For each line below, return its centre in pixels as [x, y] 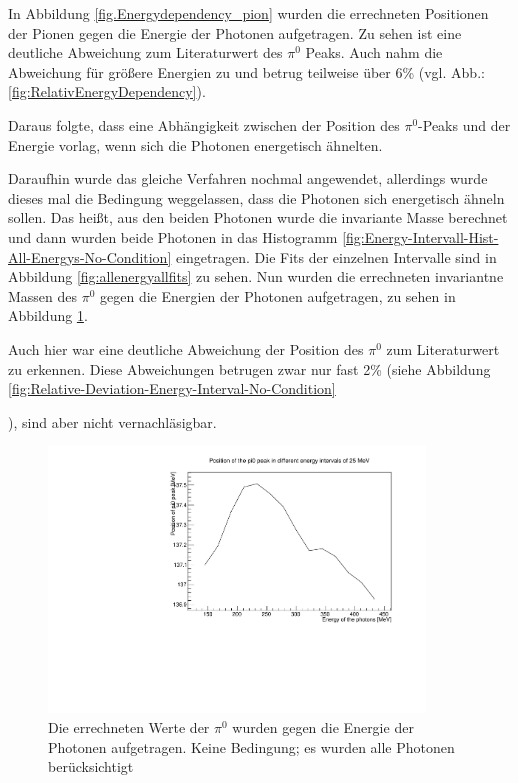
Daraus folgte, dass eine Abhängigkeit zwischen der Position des [204, 124]
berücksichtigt [91, 766]
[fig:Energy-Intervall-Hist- [420, 236]
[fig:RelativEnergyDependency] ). [107, 91]
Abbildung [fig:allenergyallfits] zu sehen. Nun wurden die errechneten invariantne [256, 276]
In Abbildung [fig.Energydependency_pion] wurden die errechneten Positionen [248, 13]
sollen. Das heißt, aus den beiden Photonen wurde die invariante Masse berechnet [258, 217]
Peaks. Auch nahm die [374, 52]
